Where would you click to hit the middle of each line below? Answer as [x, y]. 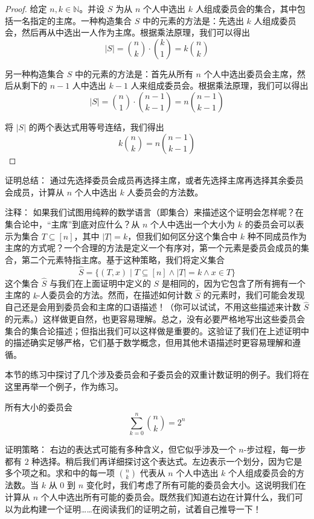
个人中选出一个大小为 [192, 224]
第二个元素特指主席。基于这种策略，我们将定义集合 [123, 259]
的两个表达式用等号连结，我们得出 [96, 126]
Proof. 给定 [26, 8]
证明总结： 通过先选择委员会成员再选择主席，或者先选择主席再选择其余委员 [154, 180]
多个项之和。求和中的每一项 [60, 473]
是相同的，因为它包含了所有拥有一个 [233, 283]
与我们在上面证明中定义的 [100, 283]
